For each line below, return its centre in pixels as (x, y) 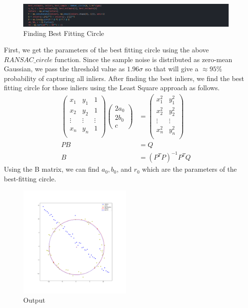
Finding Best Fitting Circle (64, 33)
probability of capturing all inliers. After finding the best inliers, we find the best (124, 78)
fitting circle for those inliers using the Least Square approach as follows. (112, 88)
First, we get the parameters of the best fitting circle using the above (106, 49)
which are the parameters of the (189, 169)
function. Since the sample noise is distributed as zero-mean (143, 59)
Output (34, 300)
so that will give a (172, 69)
